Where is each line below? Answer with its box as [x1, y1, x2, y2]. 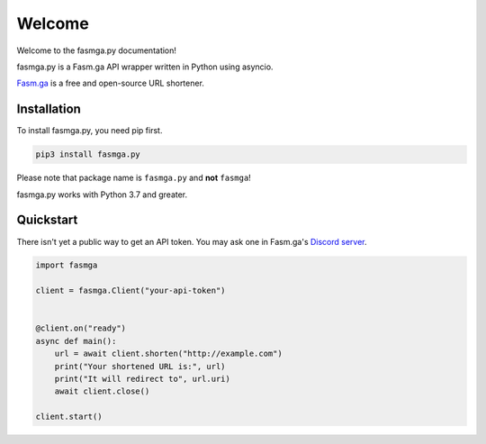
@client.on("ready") [35, 323, 126, 333]
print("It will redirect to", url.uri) [54, 374, 231, 384]
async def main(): [35, 336, 117, 346]
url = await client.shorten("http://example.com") [54, 349, 283, 359]
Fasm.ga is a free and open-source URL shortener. [16, 77, 204, 89]
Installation [16, 102, 81, 117]
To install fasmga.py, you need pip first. [16, 125, 163, 136]
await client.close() [54, 386, 150, 396]
